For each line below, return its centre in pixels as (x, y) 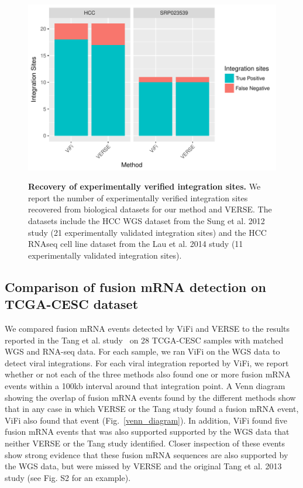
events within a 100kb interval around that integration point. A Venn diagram (145, 385)
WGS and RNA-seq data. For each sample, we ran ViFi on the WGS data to (142, 351)
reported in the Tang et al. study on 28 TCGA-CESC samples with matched (144, 340)
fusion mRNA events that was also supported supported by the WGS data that (147, 432)
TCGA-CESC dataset (72, 304)
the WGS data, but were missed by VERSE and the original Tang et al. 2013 (143, 466)
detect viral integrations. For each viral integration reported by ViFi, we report (147, 362)
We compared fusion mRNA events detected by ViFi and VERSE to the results (147, 328)
